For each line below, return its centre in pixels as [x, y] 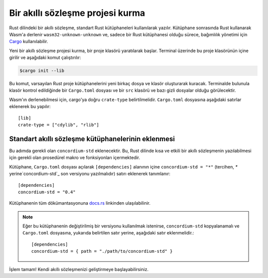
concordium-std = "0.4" [47, 192]
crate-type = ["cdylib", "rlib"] [59, 125]
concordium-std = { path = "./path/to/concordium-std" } [102, 251]
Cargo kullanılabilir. [29, 42]
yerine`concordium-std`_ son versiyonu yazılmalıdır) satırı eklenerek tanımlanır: [90, 174]
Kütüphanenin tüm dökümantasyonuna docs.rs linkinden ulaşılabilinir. [80, 203]
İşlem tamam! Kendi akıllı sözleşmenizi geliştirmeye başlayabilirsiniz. [79, 269]
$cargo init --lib [42, 71]
